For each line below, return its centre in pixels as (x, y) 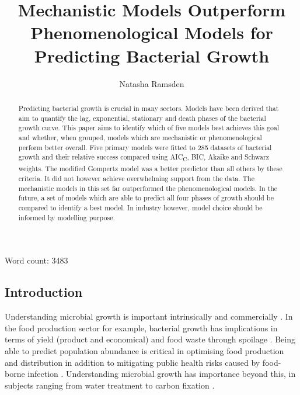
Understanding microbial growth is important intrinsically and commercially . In (149, 316)
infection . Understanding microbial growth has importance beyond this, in (162, 374)
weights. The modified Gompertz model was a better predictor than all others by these (150, 169)
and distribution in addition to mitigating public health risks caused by (132, 362)
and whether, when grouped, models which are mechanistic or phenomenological (140, 137)
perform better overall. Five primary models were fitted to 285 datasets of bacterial (145, 147)
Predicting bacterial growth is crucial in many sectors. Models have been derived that (149, 108)
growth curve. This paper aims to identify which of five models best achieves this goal (149, 128)
